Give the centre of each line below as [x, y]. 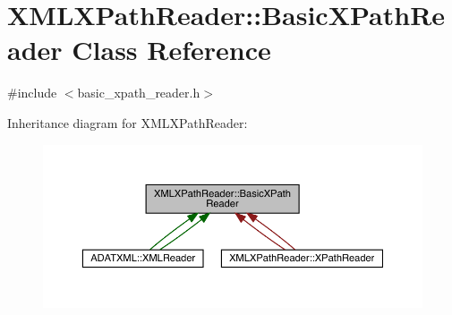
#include [32, 93]
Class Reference [171, 50]
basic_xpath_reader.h [139, 93]
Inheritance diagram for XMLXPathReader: [128, 122]
